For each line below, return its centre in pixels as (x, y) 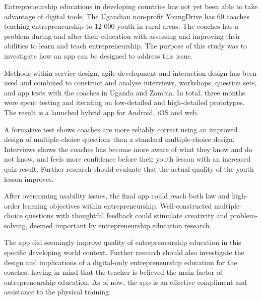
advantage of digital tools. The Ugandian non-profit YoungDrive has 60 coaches (127, 16)
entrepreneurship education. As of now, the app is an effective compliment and (125, 282)
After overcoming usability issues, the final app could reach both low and (117, 196)
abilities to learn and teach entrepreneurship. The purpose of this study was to (126, 46)
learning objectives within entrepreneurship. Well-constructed (117, 205)
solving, (16, 225)
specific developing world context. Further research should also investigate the (124, 252)
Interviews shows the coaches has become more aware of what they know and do (128, 149)
